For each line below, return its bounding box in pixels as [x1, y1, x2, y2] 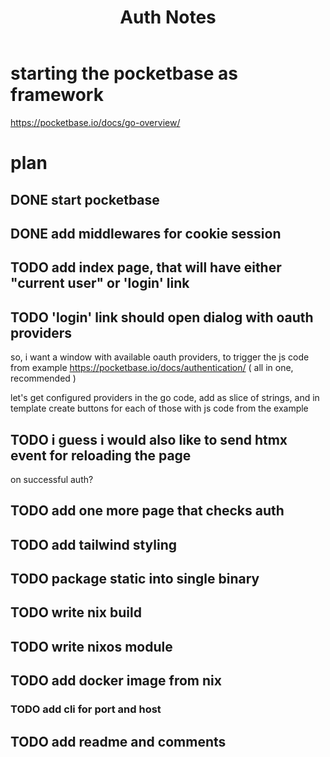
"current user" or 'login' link [10, 275, 190, 292]
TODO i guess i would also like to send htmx [10, 431, 288, 448]
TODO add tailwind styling [10, 536, 178, 553]
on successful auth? [10, 473, 94, 485]
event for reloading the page [10, 447, 192, 464]
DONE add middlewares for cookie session [10, 225, 282, 242]
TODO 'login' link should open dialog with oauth [10, 309, 314, 326]
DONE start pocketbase [10, 191, 160, 208]
